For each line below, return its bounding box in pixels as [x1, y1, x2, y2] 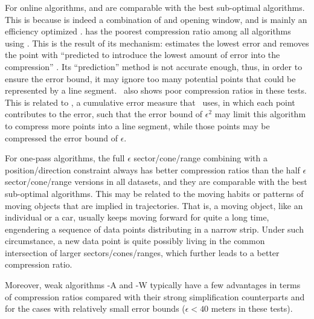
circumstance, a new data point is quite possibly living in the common [5, 234, 265, 247]
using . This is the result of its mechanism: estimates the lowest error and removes [5, 36, 309, 49]
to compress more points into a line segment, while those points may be [5, 119, 270, 132]
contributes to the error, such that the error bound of [5, 108, 203, 120]
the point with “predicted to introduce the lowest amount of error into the [5, 48, 280, 61]
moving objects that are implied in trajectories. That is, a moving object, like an [5, 199, 303, 211]
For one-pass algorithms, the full [5, 152, 125, 164]
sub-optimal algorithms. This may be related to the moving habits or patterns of [5, 187, 304, 199]
